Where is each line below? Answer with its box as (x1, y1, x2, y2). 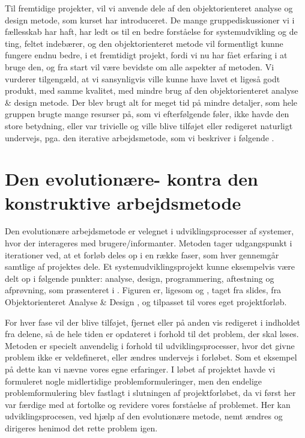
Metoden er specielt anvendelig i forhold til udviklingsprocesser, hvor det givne (5, 339, 295, 351)
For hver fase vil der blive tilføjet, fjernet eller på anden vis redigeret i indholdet (5, 315, 300, 328)
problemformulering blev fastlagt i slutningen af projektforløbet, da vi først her (5, 386, 296, 399)
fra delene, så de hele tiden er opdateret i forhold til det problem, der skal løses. (5, 327, 299, 340)
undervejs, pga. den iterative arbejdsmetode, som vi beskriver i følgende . (5, 131, 274, 144)
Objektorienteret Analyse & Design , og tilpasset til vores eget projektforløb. (5, 296, 287, 308)
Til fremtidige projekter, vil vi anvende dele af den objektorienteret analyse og (5, 2, 293, 14)
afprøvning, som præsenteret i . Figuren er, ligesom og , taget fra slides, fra (5, 284, 282, 296)
